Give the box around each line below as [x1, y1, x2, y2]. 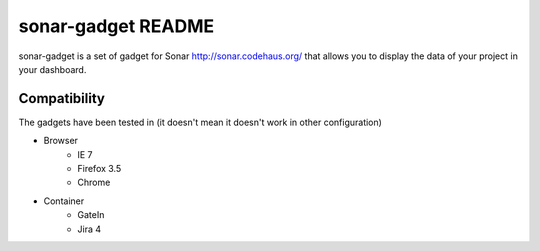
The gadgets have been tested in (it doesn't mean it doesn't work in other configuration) [18, 116, 382, 128]
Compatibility [18, 90, 105, 107]
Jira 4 [77, 223, 102, 235]
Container [43, 195, 85, 207]
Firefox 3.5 [77, 163, 122, 175]
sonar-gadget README [18, 15, 215, 37]
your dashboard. [18, 63, 87, 75]
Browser [43, 135, 79, 147]
